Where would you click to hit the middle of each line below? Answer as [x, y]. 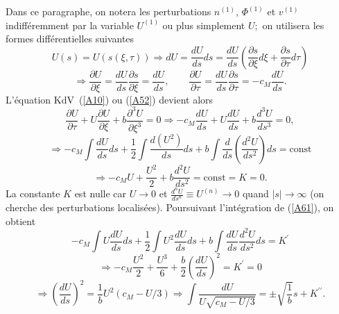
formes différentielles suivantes [70, 39]
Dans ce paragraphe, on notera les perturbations [108, 11]
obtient [21, 221]
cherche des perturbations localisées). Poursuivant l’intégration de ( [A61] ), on [170, 207]
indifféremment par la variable [70, 25]
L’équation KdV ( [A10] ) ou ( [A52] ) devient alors [110, 99]
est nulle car [101, 193]
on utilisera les [293, 25]
